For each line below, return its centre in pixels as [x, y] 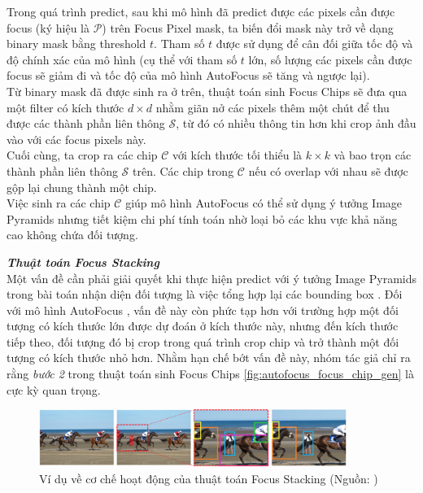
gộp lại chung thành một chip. [82, 187]
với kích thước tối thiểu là [238, 155]
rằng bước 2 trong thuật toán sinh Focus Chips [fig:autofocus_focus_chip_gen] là [210, 374]
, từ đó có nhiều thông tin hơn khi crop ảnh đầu [296, 123]
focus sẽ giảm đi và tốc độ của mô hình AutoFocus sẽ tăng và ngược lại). [188, 75]
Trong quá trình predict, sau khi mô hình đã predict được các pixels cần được [201, 11]
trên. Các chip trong [183, 170]
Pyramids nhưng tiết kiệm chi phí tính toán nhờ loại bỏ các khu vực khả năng [202, 218]
